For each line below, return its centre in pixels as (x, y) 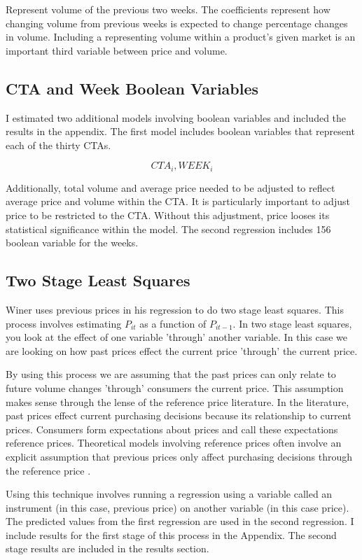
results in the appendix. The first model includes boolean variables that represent (180, 131)
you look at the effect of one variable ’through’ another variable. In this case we (176, 337)
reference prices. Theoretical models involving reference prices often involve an (174, 443)
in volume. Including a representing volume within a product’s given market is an (181, 37)
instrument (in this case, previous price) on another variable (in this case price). (177, 507)
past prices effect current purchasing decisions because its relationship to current (179, 415)
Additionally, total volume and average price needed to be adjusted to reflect (170, 187)
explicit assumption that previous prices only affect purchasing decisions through (179, 456)
